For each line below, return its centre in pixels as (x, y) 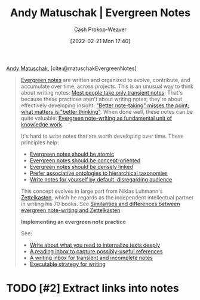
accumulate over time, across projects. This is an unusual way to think (107, 86)
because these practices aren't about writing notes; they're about (101, 99)
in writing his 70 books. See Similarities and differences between (100, 204)
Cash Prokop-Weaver (100, 29)
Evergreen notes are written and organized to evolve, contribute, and (105, 80)
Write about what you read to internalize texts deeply (95, 245)
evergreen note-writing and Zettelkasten (70, 210)
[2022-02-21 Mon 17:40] (100, 41)
